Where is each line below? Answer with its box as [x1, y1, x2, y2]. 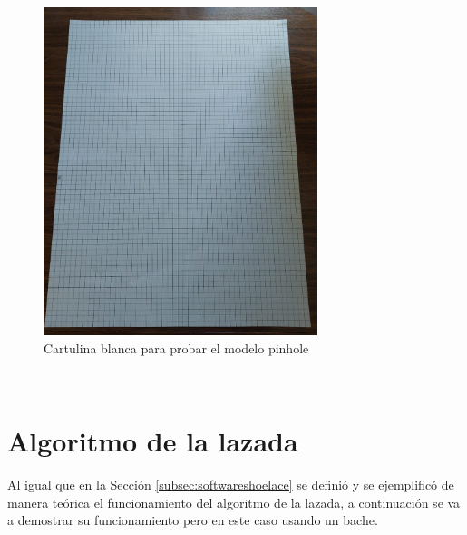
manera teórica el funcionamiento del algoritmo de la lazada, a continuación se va [7, 492, 461, 511]
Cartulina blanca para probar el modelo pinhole [44, 338, 309, 357]
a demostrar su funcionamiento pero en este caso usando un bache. [7, 510, 378, 530]
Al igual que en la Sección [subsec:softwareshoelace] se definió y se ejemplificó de [7, 475, 454, 494]
